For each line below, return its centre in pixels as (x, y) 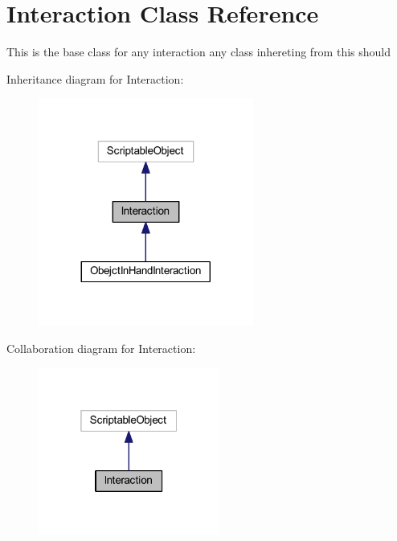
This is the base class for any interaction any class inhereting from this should (199, 52)
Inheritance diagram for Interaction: (95, 78)
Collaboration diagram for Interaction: (101, 348)
